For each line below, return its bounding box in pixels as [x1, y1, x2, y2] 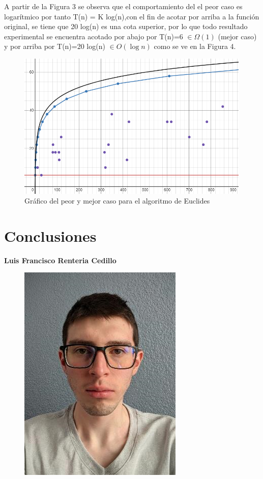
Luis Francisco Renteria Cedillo [4, 255, 116, 265]
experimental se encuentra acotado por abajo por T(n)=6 [4, 31, 183, 41]
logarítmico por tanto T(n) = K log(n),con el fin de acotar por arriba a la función [4, 11, 259, 21]
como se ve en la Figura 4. [154, 41, 236, 52]
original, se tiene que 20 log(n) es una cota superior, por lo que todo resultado [4, 21, 248, 32]
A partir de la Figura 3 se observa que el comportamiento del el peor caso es [4, 1, 243, 11]
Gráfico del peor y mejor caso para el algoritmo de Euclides [24, 195, 210, 206]
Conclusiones [4, 225, 97, 246]
